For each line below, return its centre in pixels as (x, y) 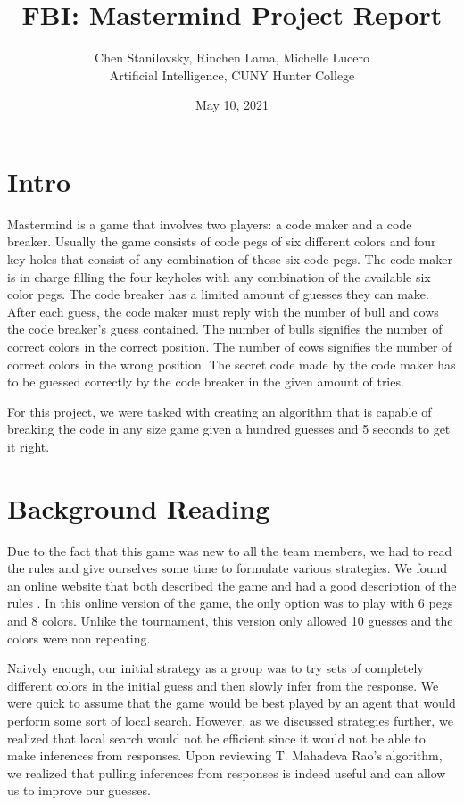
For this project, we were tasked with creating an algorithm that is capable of (220, 411)
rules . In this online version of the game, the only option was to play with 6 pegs (230, 603)
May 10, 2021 (232, 105)
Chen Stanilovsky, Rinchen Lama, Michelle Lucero (232, 58)
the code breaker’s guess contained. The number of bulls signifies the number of (225, 329)
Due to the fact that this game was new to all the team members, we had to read (230, 550)
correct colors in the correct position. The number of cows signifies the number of (230, 346)
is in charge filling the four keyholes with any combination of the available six (219, 276)
